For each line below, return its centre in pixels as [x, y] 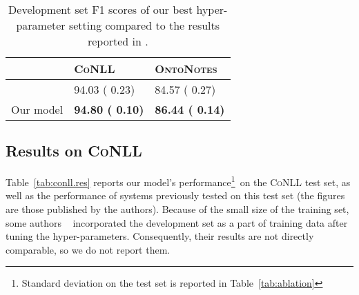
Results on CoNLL [74, 151]
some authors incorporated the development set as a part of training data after [177, 222]
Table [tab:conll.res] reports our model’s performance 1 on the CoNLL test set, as [178, 181]
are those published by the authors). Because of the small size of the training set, [177, 209]
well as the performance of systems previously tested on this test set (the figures [175, 195]
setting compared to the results [144, 25]
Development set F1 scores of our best [101, 9]
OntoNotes [186, 69]
